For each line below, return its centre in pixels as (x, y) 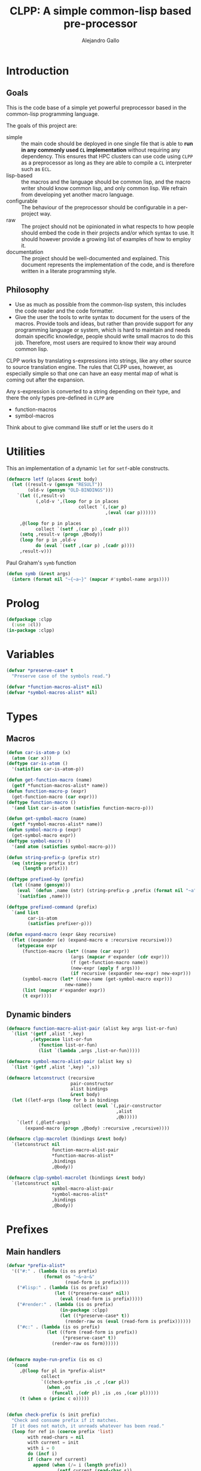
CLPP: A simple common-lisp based (100, 11)
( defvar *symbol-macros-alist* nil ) (52, 692)
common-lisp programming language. (53, 114)
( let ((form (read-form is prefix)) (92, 1332)
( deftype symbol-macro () (38, 841)
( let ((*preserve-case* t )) (95, 1316)
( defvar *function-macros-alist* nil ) (54, 687)
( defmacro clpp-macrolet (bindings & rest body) (67, 1139)
